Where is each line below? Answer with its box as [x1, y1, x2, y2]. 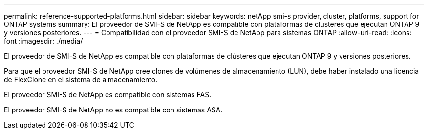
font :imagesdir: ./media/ [4, 37, 83, 45]
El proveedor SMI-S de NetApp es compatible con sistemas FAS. [4, 90, 212, 99]
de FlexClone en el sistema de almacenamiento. [4, 75, 158, 84]
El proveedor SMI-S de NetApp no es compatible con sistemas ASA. [4, 106, 223, 114]
